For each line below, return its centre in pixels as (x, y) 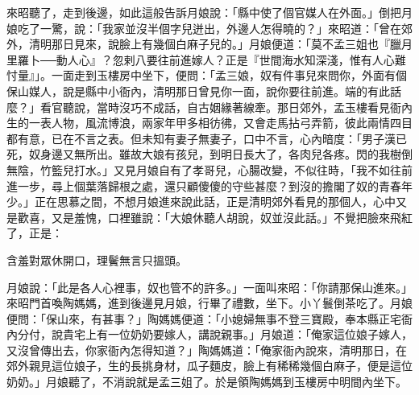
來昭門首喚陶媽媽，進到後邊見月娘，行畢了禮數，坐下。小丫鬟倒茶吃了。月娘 (209, 303)
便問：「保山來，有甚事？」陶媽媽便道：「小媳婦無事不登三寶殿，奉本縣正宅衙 (209, 318)
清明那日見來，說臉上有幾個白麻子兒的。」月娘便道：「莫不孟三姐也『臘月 (220, 44)
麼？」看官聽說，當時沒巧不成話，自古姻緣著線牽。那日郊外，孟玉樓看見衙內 (209, 107)
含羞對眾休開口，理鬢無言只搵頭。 (97, 259)
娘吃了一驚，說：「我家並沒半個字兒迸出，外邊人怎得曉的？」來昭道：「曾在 (204, 28)
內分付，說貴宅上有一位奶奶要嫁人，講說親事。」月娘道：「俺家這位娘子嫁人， (209, 334)
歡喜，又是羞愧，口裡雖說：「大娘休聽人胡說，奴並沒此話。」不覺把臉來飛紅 (215, 217)
